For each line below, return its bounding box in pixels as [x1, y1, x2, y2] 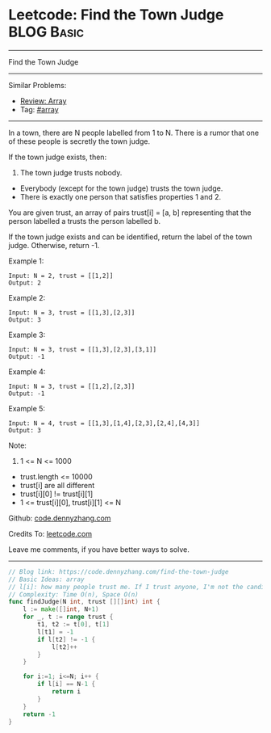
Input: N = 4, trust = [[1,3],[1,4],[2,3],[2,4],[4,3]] [8, 419, 200, 428]
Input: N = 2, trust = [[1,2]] [8, 272, 114, 280]
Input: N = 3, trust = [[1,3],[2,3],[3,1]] [8, 345, 157, 353]
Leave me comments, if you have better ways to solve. [8, 544, 190, 554]
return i [51, 688, 81, 696]
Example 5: [8, 403, 46, 413]
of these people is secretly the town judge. [8, 136, 151, 146]
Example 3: [8, 330, 46, 339]
